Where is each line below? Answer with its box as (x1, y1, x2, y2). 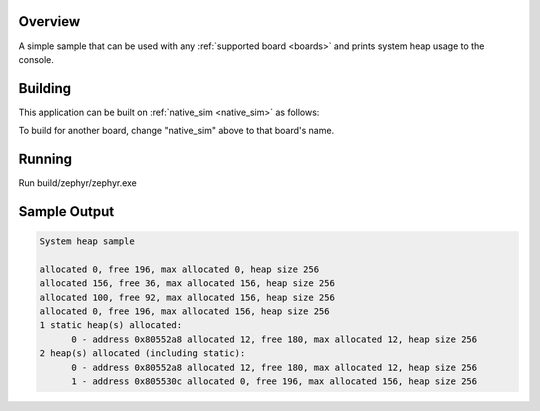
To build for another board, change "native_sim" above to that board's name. (18, 125, 335, 137)
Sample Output (18, 203, 115, 220)
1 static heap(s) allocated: (39, 320, 183, 331)
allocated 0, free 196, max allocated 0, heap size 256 (39, 263, 320, 275)
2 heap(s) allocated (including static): (39, 348, 246, 359)
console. (18, 53, 55, 65)
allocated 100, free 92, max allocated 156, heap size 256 (39, 291, 335, 303)
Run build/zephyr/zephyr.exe (18, 177, 137, 189)
